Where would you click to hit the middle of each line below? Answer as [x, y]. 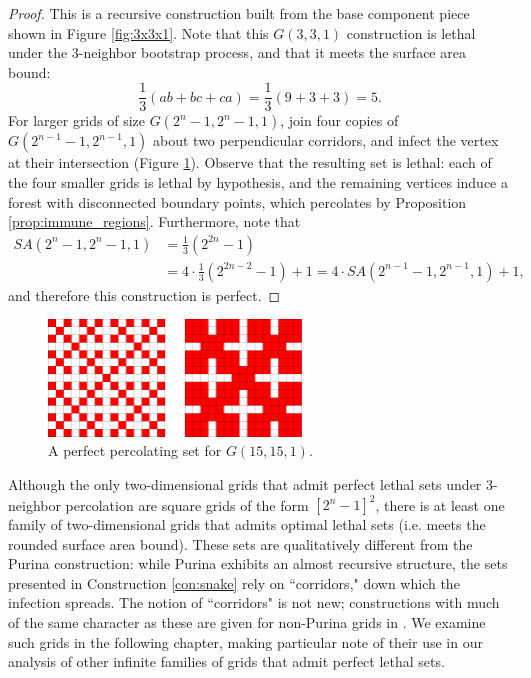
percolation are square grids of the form [187, 504]
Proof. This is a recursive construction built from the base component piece [239, 13]
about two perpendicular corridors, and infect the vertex [326, 140]
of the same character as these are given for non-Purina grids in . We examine [247, 621]
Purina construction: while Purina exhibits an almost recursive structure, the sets [258, 563]
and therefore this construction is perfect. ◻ [144, 294]
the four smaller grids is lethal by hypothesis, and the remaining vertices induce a [258, 182]
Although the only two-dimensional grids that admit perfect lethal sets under [245, 483]
